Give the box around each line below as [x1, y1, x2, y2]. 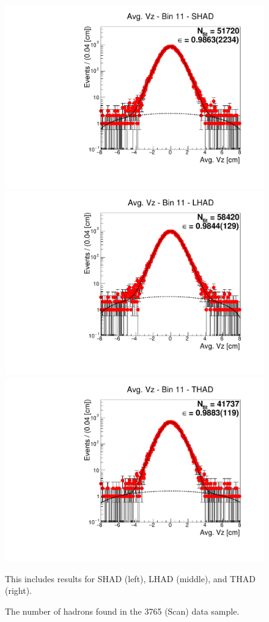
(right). [5, 584, 32, 597]
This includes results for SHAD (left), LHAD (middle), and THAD [5, 572, 256, 585]
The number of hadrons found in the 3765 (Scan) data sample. [5, 604, 240, 617]
